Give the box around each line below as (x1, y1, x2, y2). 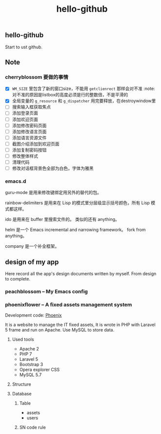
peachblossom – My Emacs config (5, 288, 88, 295)
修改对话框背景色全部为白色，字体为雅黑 (12, 165, 94, 172)
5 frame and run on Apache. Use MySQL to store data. (5, 327, 115, 333)
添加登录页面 (12, 110, 38, 116)
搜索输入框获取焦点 (12, 104, 51, 110)
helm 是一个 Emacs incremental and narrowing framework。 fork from (5, 227, 146, 233)
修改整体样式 (12, 153, 38, 159)
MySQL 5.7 (19, 372, 42, 378)
